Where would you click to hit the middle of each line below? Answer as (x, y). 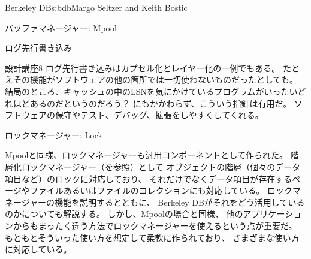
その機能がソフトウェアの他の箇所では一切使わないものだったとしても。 (155, 79)
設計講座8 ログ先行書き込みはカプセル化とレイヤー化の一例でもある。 (143, 67)
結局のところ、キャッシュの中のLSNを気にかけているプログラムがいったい (151, 91)
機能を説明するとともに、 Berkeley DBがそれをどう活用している (180, 202)
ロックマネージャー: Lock (54, 135)
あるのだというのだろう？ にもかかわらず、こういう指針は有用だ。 (161, 103)
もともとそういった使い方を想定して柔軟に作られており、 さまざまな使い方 (152, 237)
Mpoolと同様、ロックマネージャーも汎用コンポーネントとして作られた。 (146, 155)
